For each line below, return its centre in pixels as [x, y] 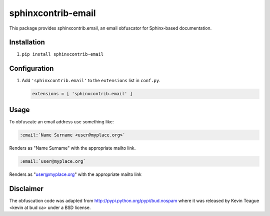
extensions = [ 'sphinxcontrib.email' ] [82, 94]
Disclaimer [26, 189]
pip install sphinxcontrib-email [63, 54]
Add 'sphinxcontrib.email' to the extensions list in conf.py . [91, 81]
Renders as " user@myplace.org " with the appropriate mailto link [75, 174]
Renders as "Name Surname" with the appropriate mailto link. [72, 148]
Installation [27, 42]
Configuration [31, 68]
